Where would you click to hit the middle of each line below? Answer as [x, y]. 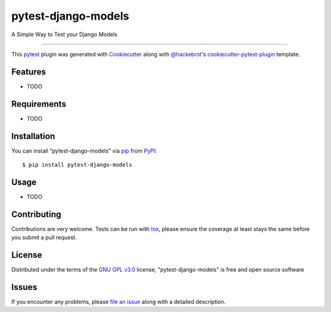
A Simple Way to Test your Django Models [64, 34]
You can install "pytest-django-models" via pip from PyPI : [84, 151]
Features [29, 71]
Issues [24, 287]
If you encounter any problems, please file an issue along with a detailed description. [119, 302]
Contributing [36, 214]
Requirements [39, 104]
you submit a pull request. [44, 238]
